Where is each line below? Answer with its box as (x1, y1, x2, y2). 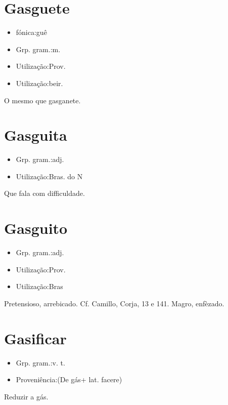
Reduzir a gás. (4, 391, 49, 401)
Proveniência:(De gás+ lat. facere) (16, 374, 122, 385)
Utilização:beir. (16, 77, 63, 88)
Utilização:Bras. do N (16, 171, 83, 181)
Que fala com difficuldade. (4, 188, 85, 198)
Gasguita (4, 125, 67, 145)
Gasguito (4, 218, 68, 238)
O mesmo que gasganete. (4, 95, 81, 105)
